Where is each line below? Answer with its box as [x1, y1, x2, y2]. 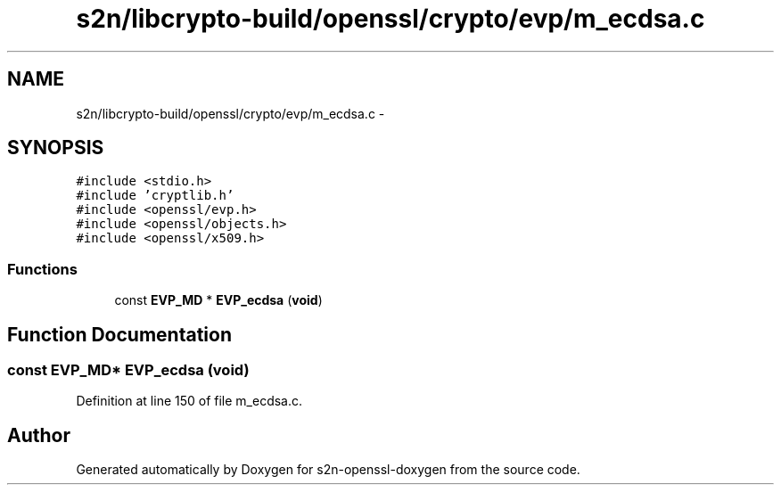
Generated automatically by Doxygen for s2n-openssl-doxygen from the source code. [76, 462, 580, 478]
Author [7, 423, 70, 447]
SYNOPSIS [7, 136, 104, 160]
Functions [7, 259, 78, 278]
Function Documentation [7, 323, 232, 346]
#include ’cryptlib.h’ [76, 188, 234, 203]
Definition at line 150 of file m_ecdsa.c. [76, 393, 303, 409]
